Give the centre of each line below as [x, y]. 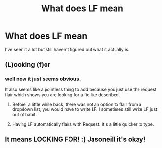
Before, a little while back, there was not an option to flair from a [77, 104]
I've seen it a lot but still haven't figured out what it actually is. [67, 49]
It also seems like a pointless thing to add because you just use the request [81, 89]
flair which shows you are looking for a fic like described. [63, 95]
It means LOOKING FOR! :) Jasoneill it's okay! [75, 139]
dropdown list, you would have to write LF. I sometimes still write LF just [85, 109]
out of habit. [24, 114]
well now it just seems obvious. [43, 79]
